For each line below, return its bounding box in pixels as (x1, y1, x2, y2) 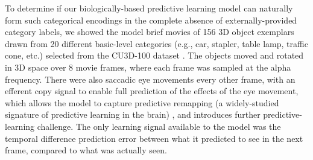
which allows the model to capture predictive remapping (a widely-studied (5, 96, 279, 109)
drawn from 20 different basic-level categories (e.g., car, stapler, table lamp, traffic (5, 37, 308, 50)
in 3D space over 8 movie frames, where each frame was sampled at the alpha (5, 60, 291, 73)
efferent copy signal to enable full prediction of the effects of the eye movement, (5, 85, 299, 97)
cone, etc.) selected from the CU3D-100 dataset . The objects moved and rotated (5, 49, 304, 62)
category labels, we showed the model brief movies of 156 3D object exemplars (5, 25, 294, 38)
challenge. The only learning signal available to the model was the (37, 120, 281, 132)
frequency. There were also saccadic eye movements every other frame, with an (5, 72, 296, 85)
